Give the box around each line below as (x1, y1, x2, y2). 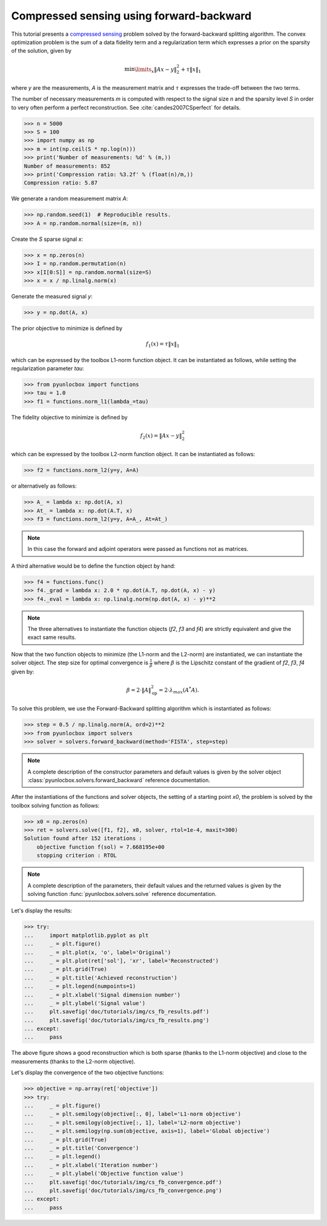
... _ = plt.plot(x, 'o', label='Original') (24, 949, 171, 955)
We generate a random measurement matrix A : (11, 195, 128, 203)
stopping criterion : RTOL (36, 852, 117, 859)
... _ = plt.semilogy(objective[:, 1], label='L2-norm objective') (24, 1119, 242, 1126)
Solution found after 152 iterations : (24, 835, 142, 842)
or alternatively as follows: (11, 482, 77, 490)
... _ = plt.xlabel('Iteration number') (24, 1162, 159, 1168)
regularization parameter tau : (11, 365, 84, 372)
